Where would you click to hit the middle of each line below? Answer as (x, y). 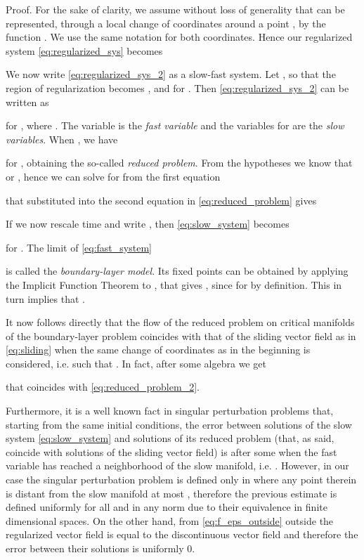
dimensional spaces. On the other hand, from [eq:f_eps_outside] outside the (170, 520)
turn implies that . (45, 298)
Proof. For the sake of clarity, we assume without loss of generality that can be (175, 9)
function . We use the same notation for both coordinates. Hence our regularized (179, 37)
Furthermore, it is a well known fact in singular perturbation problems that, (170, 411)
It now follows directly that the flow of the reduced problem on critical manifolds (180, 322)
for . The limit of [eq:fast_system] (79, 247)
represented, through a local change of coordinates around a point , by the (166, 23)
